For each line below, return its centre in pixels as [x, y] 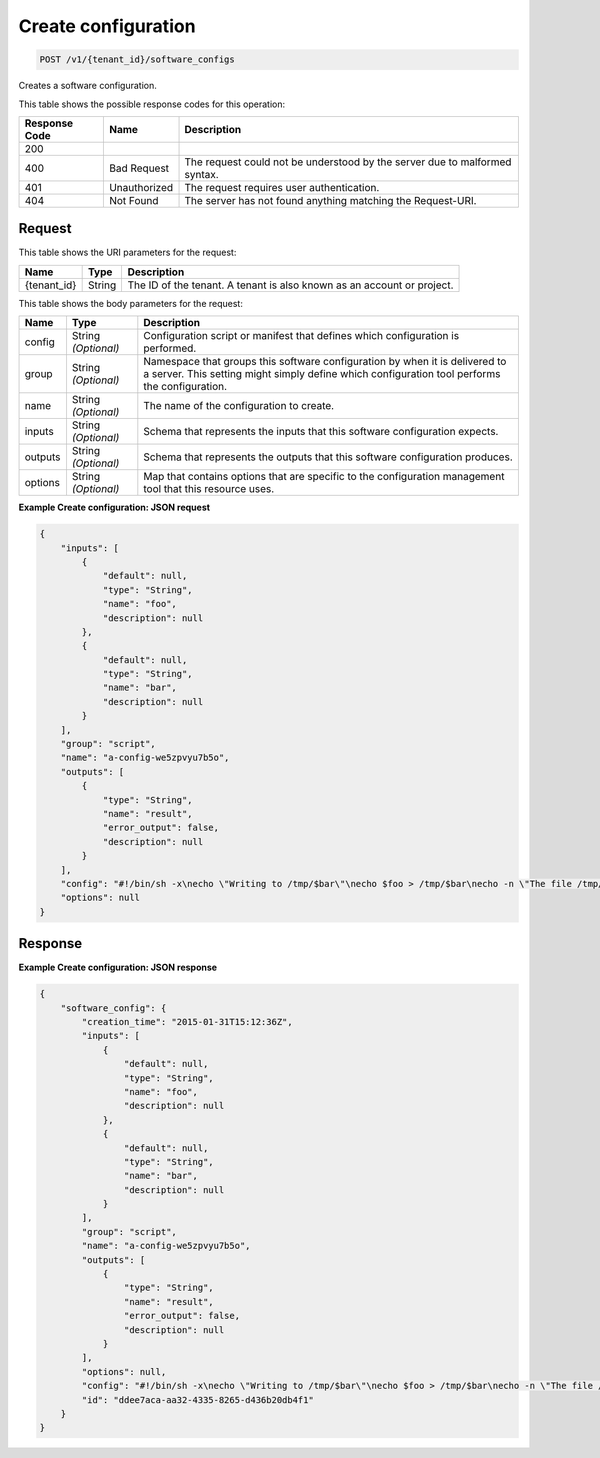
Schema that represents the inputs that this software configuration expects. [321, 432]
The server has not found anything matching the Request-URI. [330, 200]
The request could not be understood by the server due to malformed [348, 162]
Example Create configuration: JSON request [114, 507]
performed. [170, 348]
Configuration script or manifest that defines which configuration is [301, 336]
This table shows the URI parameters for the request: [127, 252]
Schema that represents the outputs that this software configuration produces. [328, 457]
